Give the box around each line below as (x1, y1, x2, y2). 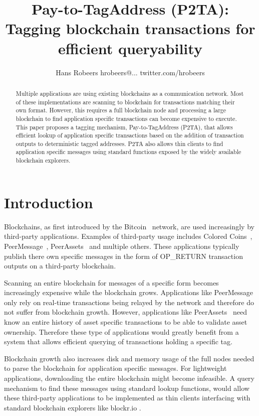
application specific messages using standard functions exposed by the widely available (16, 148, 241, 156)
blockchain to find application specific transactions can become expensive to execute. (16, 114, 237, 122)
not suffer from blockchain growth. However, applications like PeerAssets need (4, 307, 247, 317)
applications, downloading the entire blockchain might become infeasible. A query (4, 373, 254, 383)
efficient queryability (58, 38, 202, 58)
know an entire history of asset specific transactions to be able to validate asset (4, 317, 247, 327)
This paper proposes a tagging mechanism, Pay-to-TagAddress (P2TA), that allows (16, 122, 233, 131)
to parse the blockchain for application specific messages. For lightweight (4, 363, 227, 373)
